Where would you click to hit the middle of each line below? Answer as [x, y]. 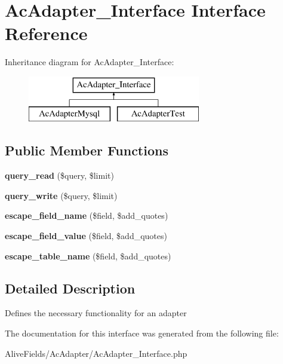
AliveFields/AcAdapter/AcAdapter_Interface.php [96, 353]
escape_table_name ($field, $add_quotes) [88, 256]
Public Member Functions [87, 150]
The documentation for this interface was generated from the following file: [142, 333]
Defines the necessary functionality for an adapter [96, 313]
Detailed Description [70, 288]
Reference [46, 33]
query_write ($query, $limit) [61, 195]
